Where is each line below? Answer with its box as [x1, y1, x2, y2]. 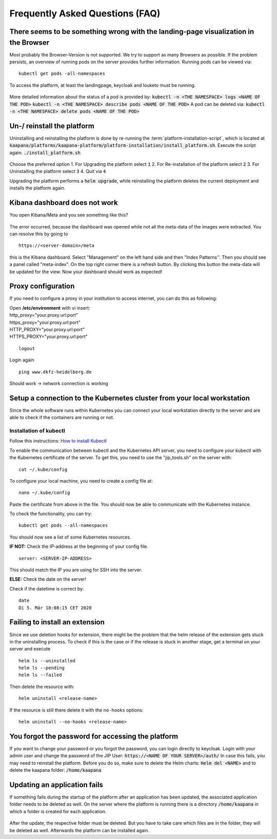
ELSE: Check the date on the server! [9, 576, 87, 582]
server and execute [9, 646, 51, 652]
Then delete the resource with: [9, 683, 74, 690]
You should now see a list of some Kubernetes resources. [9, 534, 131, 540]
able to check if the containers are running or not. [9, 414, 114, 421]
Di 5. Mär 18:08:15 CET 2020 [18, 605, 92, 611]
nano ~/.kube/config [18, 490, 70, 495]
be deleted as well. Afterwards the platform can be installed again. [9, 827, 150, 833]
